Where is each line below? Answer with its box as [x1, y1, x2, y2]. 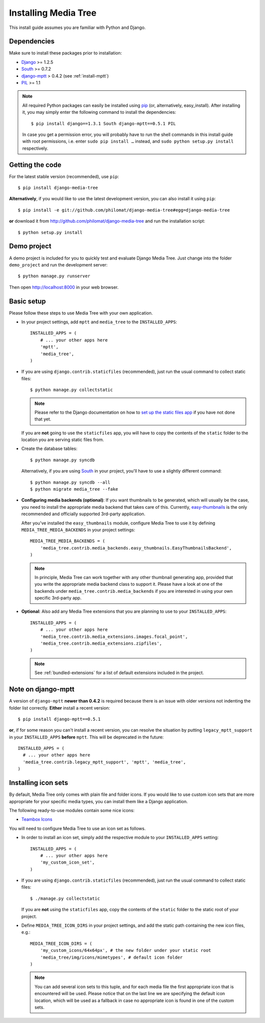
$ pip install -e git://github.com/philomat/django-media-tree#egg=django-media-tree [18, 207, 230, 213]
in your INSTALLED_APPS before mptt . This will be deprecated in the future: [9, 734, 164, 740]
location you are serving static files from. [21, 437, 104, 443]
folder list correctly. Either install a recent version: [9, 705, 110, 711]
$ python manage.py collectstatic [30, 387, 113, 393]
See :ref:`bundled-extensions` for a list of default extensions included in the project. [34, 670, 204, 676]
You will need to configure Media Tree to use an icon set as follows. [9, 825, 146, 831]
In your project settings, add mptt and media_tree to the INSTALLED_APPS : [21, 319, 178, 325]
